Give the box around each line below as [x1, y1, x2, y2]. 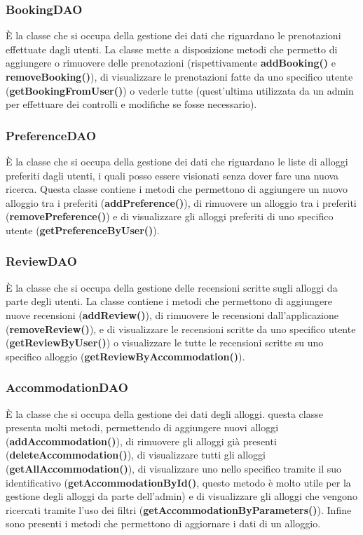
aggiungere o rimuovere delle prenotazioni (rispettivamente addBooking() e [6, 55, 336, 70]
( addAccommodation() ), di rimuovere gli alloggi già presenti [6, 433, 277, 448]
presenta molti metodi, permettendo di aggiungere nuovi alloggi [6, 420, 279, 435]
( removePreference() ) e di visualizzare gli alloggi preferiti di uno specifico [6, 209, 334, 224]
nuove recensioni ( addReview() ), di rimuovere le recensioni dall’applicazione [6, 307, 338, 322]
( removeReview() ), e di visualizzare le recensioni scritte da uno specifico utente [6, 321, 356, 336]
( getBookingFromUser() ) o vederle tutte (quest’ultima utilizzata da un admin [6, 83, 354, 97]
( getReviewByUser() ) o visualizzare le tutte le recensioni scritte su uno [6, 335, 324, 350]
